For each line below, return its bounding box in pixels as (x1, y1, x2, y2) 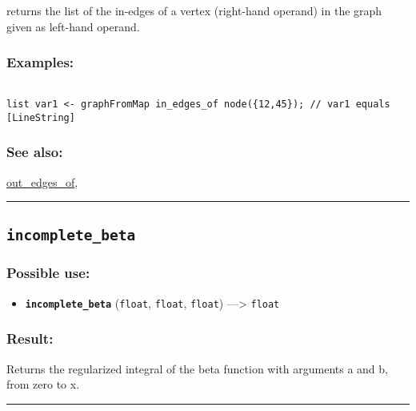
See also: (6, 142, 63, 162)
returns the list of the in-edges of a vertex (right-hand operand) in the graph (6, 2, 382, 18)
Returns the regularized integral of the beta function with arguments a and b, (6, 360, 388, 377)
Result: (6, 328, 54, 349)
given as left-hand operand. (6, 18, 140, 34)
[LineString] (6, 111, 75, 123)
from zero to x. (6, 376, 80, 393)
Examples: (6, 52, 74, 72)
